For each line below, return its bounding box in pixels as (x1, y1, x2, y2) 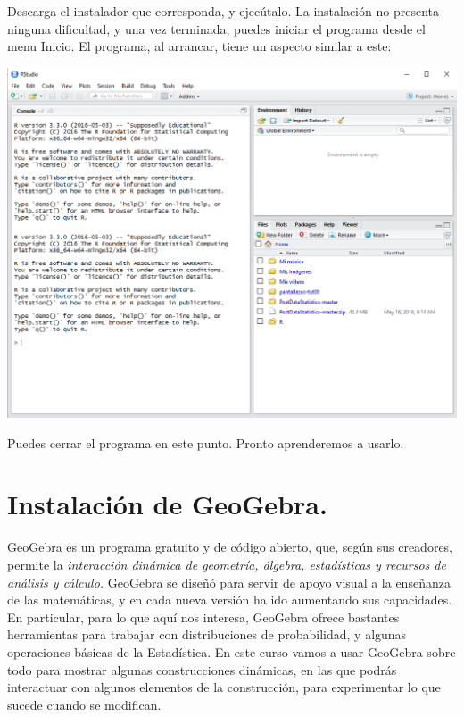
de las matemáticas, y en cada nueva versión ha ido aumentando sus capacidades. (7, 590, 452, 609)
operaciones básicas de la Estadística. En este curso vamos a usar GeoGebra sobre (7, 642, 456, 661)
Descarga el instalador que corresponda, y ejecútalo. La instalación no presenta (7, 2, 439, 20)
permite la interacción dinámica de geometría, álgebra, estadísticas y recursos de (7, 554, 446, 573)
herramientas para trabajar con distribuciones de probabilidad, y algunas (7, 625, 407, 644)
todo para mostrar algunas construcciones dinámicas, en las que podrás (7, 660, 397, 679)
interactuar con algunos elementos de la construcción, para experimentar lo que (7, 678, 441, 696)
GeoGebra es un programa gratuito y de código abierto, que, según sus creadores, (7, 538, 453, 556)
